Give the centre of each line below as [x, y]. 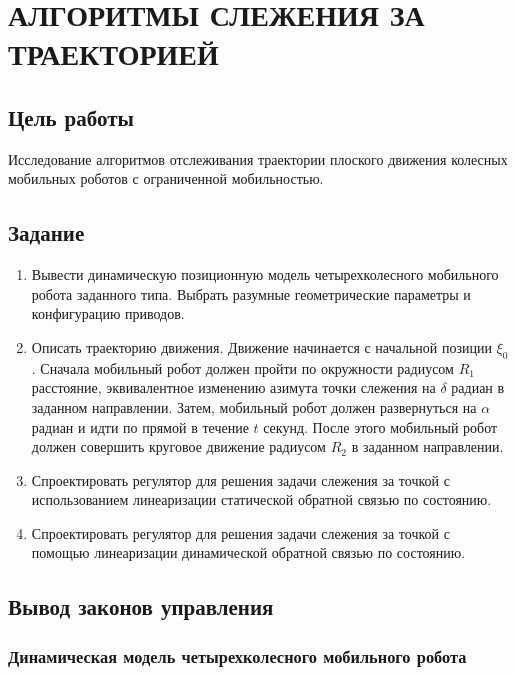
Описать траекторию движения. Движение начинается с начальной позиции [261, 346]
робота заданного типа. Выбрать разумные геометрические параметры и [251, 293]
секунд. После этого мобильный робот [380, 426]
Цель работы [71, 116]
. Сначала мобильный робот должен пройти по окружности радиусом [242, 367]
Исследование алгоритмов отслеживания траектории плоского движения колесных [258, 158]
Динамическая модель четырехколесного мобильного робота [237, 655]
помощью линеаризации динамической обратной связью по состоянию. [248, 552]
